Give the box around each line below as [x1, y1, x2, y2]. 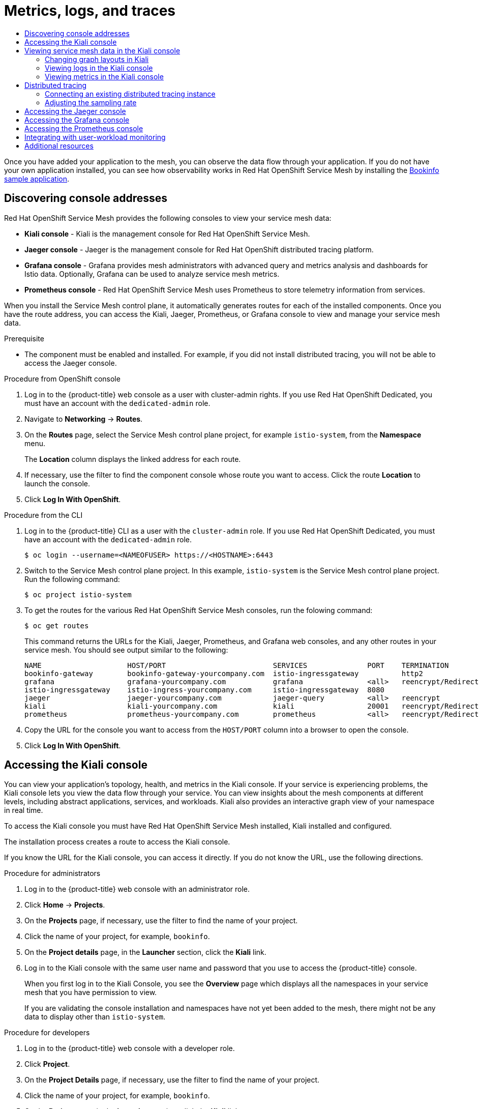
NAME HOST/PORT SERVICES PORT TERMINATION [24, 661, 449, 669]
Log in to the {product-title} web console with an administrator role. [24, 885, 250, 894]
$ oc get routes [24, 621, 89, 630]
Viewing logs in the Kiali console [45, 63, 153, 72]
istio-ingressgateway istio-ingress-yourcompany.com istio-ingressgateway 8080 [24, 685, 385, 694]
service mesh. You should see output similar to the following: [24, 645, 228, 654]
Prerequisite [4, 334, 44, 343]
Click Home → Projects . [24, 900, 105, 910]
